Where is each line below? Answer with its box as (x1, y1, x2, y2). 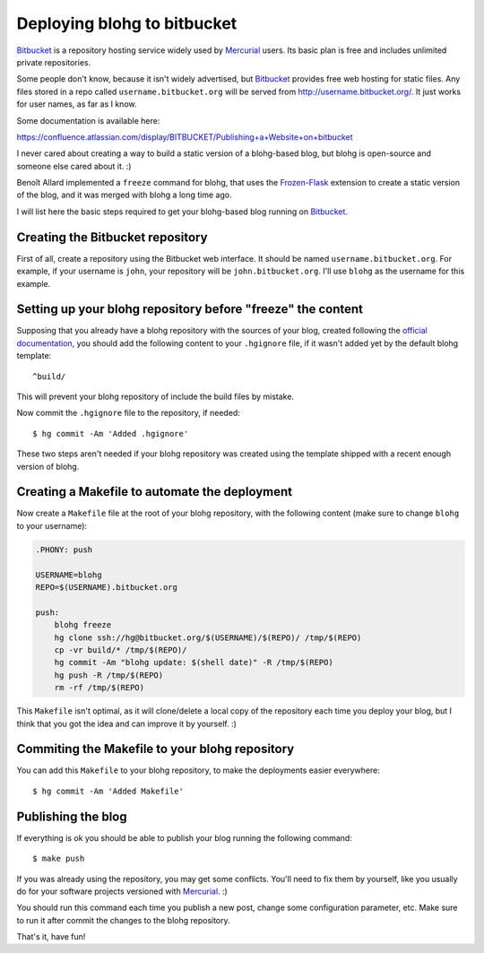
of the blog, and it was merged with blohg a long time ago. (16, 189, 232, 201)
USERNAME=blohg (35, 569, 102, 580)
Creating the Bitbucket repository (16, 230, 208, 245)
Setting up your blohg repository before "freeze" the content (16, 301, 363, 317)
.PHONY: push (35, 544, 93, 555)
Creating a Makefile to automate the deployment (16, 484, 293, 499)
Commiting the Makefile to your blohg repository (16, 741, 295, 757)
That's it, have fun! (16, 931, 86, 942)
